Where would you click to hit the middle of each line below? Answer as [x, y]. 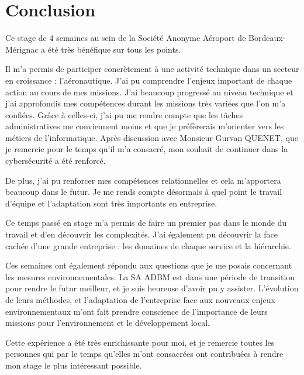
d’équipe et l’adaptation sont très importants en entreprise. [111, 203]
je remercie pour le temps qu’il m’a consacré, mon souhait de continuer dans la [147, 149]
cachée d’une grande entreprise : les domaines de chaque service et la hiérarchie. [148, 245]
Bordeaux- [267, 38]
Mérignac [22, 49]
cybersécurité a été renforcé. [56, 161]
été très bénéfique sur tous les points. [114, 49]
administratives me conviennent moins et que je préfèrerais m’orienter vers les [145, 126]
